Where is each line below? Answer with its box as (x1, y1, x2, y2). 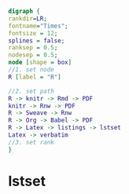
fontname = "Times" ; (8, 22, 68, 30)
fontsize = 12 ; (8, 29, 58, 37)
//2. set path (8, 87, 55, 95)
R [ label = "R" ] (8, 73, 61, 81)
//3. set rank (8, 138, 55, 146)
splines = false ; (8, 36, 65, 45)
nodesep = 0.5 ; (8, 51, 58, 59)
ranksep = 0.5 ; (8, 44, 58, 52)
